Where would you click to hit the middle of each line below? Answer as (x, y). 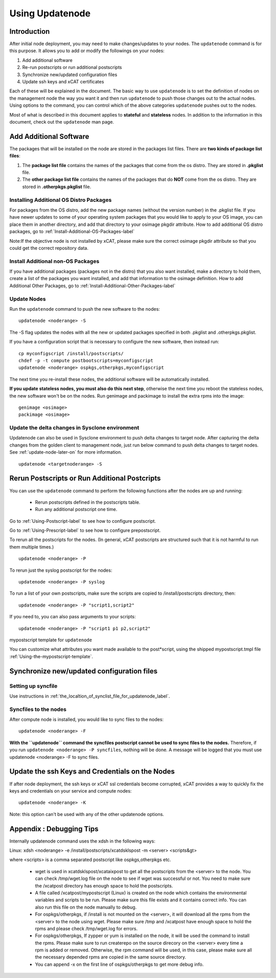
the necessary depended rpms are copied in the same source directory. (111, 957)
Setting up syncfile (33, 686)
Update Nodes (28, 299)
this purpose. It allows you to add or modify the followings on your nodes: (87, 51)
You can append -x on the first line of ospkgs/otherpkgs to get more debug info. (119, 964)
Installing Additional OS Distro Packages (61, 200)
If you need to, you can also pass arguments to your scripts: (73, 617)
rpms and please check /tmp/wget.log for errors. (86, 928)
